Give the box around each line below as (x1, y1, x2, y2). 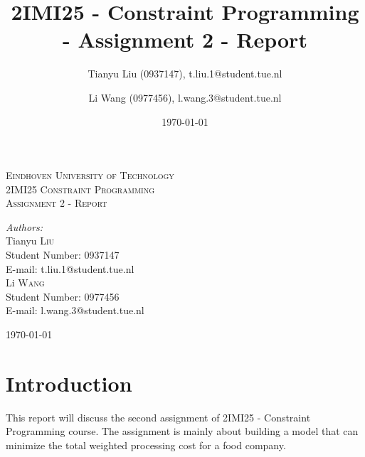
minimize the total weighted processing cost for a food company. (6, 437, 286, 452)
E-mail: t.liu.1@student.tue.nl (6, 261, 134, 276)
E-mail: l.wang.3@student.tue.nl (6, 303, 144, 318)
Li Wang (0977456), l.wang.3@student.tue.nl (88, 90, 282, 104)
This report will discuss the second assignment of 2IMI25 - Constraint (6, 409, 311, 424)
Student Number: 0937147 (6, 247, 120, 262)
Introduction (6, 368, 132, 397)
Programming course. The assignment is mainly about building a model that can (6, 424, 359, 439)
